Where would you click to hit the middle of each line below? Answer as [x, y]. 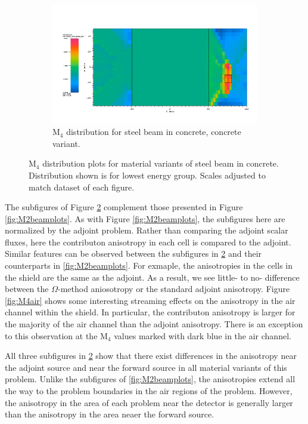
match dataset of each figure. [82, 187]
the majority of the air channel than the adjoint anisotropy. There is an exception [154, 324]
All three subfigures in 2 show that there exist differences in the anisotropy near [151, 356]
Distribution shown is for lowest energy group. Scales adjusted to [147, 175]
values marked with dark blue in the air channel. [203, 335]
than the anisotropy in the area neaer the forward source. [110, 414]
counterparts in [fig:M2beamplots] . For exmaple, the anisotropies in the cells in [149, 265]
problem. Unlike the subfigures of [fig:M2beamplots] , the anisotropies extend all [150, 379]
